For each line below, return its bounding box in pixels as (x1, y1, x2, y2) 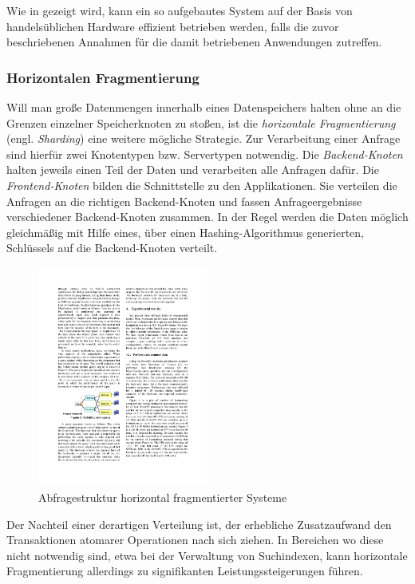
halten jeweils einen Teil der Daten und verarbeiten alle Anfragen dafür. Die (6, 161, 379, 178)
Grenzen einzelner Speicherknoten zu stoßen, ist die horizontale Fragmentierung (6, 114, 396, 131)
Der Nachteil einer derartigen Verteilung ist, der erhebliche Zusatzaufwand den (6, 515, 392, 532)
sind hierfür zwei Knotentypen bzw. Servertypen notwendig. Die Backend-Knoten (6, 145, 403, 162)
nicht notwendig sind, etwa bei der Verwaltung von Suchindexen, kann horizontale (6, 547, 408, 563)
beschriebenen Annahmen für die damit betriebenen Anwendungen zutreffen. (6, 34, 382, 50)
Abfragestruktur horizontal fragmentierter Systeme (38, 488, 287, 505)
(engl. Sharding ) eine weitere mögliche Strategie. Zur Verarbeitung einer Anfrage (6, 130, 401, 147)
